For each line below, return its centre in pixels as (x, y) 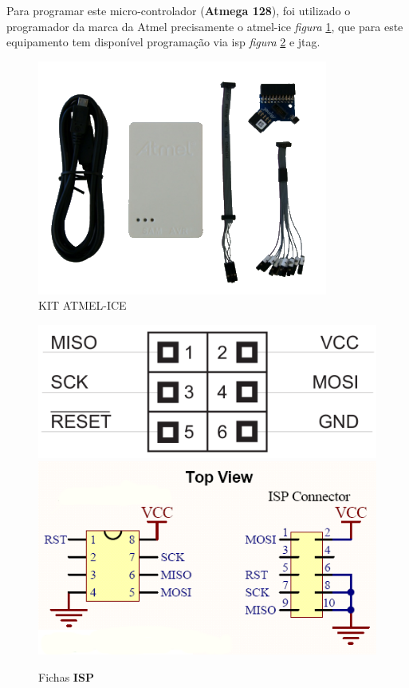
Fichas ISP (66, 676)
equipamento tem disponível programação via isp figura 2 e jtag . (163, 42)
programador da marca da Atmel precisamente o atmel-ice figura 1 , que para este (205, 26)
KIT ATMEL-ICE (83, 305)
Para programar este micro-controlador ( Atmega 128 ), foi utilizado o (179, 10)
